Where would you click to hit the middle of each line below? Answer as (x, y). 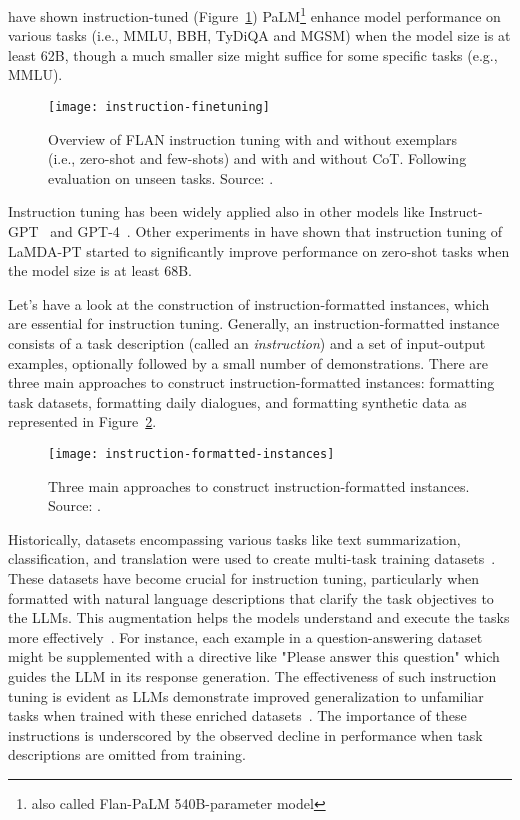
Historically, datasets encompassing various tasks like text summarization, (234, 538)
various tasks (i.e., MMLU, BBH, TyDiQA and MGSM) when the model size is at (259, 35)
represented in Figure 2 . (82, 421)
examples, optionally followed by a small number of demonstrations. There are (248, 362)
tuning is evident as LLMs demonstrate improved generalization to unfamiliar (246, 695)
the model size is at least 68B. (100, 270)
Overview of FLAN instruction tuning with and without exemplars (253, 138)
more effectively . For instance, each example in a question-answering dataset (245, 636)
